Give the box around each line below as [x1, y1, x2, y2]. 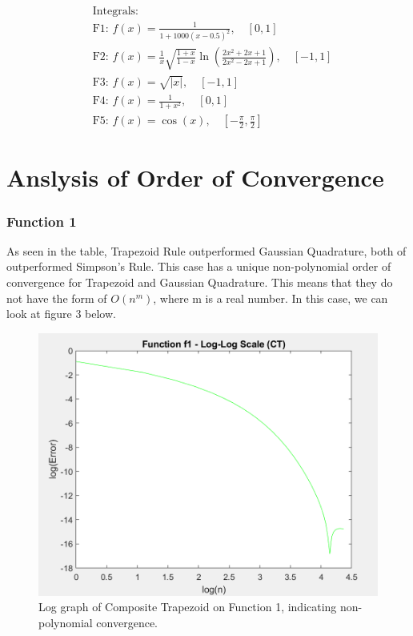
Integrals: [92, 6, 139, 18]
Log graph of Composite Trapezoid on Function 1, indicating [38, 598, 337, 615]
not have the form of [6, 289, 107, 306]
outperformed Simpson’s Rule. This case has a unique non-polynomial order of [6, 258, 391, 275]
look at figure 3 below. [6, 305, 116, 322]
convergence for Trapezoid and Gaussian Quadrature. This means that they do [6, 274, 393, 291]
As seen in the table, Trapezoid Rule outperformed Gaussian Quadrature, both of [6, 242, 407, 259]
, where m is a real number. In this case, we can [153, 289, 388, 306]
